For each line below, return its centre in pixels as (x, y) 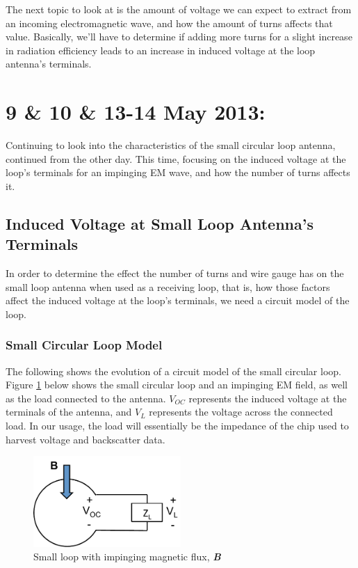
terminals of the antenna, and (69, 412)
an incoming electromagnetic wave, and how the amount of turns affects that (169, 23)
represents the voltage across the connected (241, 412)
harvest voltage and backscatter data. (86, 439)
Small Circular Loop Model (84, 345)
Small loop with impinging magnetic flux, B (127, 557)
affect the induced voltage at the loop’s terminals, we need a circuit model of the (178, 300)
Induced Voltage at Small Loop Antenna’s (160, 223)
